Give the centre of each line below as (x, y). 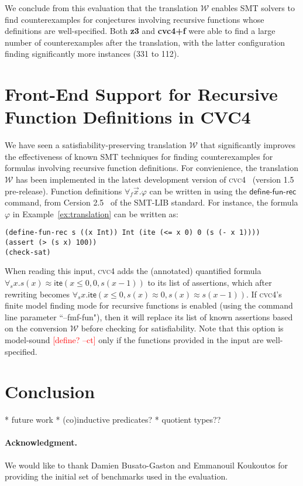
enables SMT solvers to (253, 8)
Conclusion (50, 391)
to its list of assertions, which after (210, 282)
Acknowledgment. (41, 442)
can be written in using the (198, 191)
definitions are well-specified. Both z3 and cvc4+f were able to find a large (140, 31)
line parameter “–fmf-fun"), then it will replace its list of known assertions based (149, 316)
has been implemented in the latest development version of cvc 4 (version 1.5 (155, 179)
